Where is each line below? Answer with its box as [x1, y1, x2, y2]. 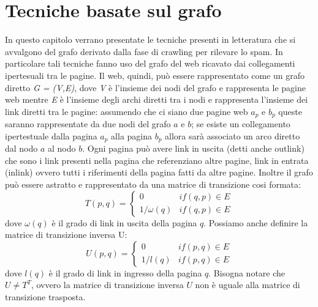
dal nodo [5, 142, 38, 155]
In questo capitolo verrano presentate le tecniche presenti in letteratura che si [5, 33, 296, 46]
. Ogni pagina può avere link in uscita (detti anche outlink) [82, 142, 305, 155]
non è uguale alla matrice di [195, 278, 300, 291]
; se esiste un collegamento [191, 117, 290, 130]
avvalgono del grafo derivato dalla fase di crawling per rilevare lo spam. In [5, 45, 283, 57]
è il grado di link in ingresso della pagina [48, 266, 202, 279]
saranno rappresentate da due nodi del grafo [5, 117, 171, 130]
